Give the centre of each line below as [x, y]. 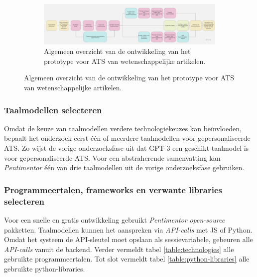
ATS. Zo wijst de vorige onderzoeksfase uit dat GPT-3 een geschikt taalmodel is [127, 148]
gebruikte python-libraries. [45, 268]
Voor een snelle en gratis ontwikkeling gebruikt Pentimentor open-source [115, 219]
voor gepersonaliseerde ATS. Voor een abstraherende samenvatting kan [112, 157]
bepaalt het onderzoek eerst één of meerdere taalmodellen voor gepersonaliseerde [127, 138]
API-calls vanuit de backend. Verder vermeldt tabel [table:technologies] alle [119, 249]
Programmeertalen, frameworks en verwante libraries [113, 189]
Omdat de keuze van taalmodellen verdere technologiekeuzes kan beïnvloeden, [123, 128]
